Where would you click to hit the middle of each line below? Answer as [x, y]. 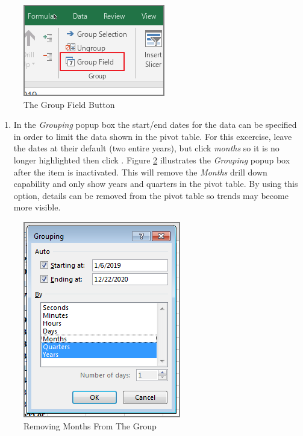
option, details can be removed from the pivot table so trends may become [151, 195]
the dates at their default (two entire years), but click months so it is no [146, 148]
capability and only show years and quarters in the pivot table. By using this [156, 184]
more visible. [37, 207]
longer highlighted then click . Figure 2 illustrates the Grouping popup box [152, 160]
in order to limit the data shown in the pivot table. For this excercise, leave [153, 136]
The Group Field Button [69, 104]
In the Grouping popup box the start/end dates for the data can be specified [155, 125]
